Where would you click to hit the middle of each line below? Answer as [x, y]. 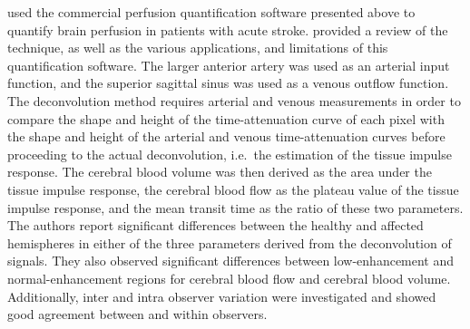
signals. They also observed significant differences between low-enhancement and [231, 261]
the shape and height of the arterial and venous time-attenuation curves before [226, 136]
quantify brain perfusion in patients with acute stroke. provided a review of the [228, 29]
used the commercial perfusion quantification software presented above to [211, 12]
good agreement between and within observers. [137, 314]
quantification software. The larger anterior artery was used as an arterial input [229, 65]
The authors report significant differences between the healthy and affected [215, 225]
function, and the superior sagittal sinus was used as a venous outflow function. [228, 83]
